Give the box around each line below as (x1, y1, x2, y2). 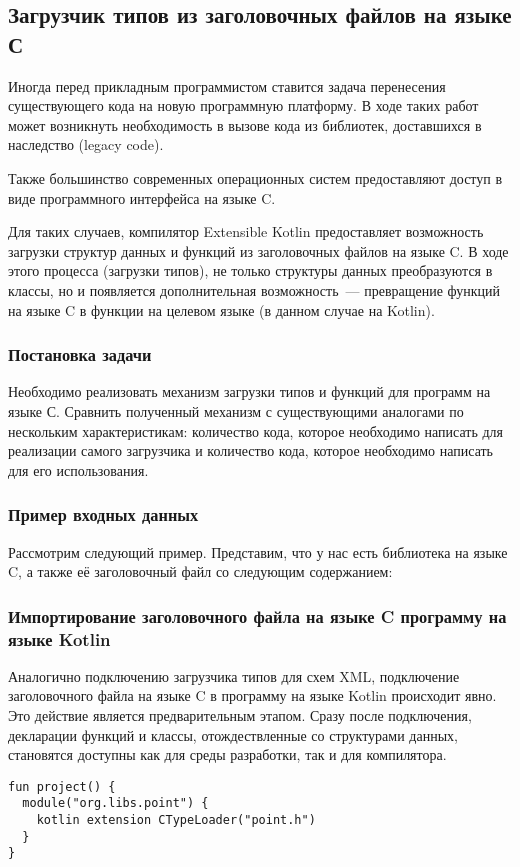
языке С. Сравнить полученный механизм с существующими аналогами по (8, 400, 464, 421)
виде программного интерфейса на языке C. (8, 187, 276, 208)
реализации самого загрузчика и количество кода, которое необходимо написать (8, 440, 494, 461)
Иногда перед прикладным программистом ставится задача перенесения (8, 75, 446, 96)
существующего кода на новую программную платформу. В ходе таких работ (8, 95, 479, 116)
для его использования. (8, 459, 149, 480)
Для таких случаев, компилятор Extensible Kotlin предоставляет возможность (8, 221, 484, 242)
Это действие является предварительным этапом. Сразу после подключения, (8, 705, 472, 726)
